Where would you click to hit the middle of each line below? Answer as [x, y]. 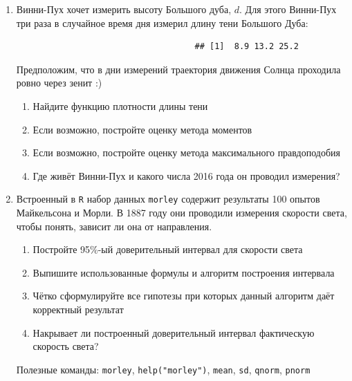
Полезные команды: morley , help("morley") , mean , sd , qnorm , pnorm [163, 369]
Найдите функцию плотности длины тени [120, 105]
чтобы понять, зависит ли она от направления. [114, 226]
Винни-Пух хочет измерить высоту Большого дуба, [124, 9]
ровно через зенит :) [59, 83]
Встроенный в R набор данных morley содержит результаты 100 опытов [168, 199]
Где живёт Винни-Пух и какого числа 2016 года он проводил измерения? [186, 175]
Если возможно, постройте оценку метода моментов [142, 129]
